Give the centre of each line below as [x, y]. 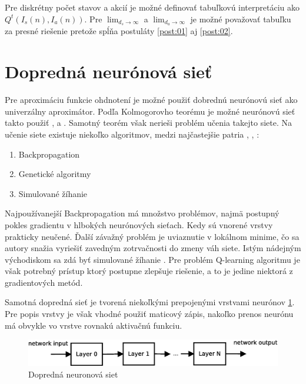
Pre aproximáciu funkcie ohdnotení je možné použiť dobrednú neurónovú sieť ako [151, 100]
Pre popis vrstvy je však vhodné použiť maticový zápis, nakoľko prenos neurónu [149, 314]
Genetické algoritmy [55, 174]
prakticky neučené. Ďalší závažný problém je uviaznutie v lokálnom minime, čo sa [152, 236]
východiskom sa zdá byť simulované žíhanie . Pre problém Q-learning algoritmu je [152, 259]
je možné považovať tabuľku [241, 19]
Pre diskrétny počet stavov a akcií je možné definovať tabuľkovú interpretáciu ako [152, 7]
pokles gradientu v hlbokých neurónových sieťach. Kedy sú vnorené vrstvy [139, 224]
